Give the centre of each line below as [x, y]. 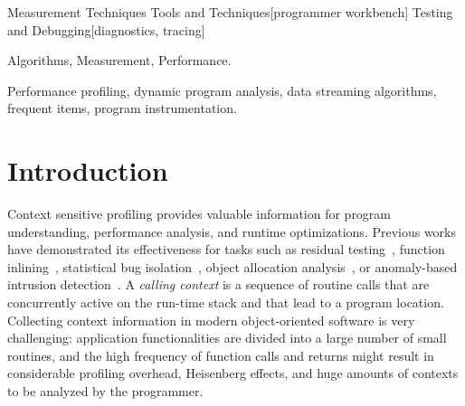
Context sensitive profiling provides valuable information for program [199, 214]
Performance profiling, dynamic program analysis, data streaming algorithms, [222, 90]
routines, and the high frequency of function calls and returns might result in [221, 355]
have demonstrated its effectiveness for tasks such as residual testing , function [226, 249]
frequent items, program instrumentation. [122, 108]
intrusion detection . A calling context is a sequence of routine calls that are [218, 284]
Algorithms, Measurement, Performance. [119, 60]
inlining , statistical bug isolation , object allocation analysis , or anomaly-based [232, 266]
